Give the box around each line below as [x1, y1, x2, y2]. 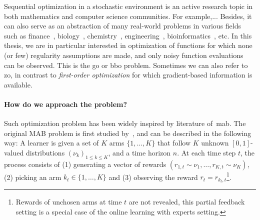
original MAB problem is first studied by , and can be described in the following [4, 127, 251, 138]
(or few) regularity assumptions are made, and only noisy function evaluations [4, 49, 243, 60]
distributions [25, 147, 65, 157]
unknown [201, 137, 229, 148]
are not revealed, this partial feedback [128, 196, 245, 207]
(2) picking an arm [4, 171, 61, 182]
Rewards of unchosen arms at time [15, 196, 122, 207]
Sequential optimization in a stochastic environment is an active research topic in [4, 1, 253, 11]
